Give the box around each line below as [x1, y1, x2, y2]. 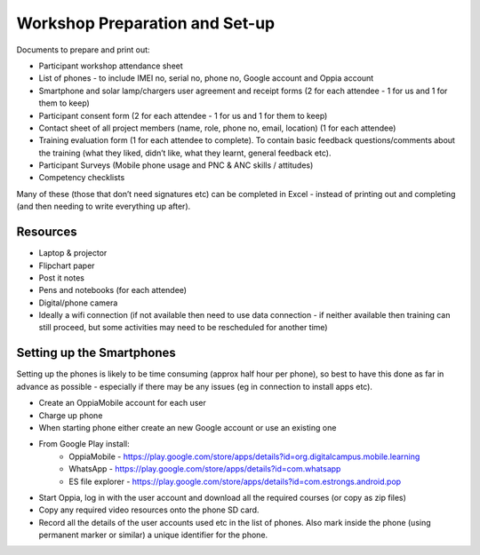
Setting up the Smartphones [16, 345, 177, 361]
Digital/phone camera [38, 297, 118, 308]
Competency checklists [38, 172, 125, 183]
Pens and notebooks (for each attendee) [38, 285, 187, 296]
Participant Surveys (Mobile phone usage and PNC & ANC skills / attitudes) [38, 160, 314, 170]
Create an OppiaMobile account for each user [38, 398, 206, 408]
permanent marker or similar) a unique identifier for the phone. [38, 529, 268, 541]
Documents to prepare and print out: [16, 44, 150, 55]
